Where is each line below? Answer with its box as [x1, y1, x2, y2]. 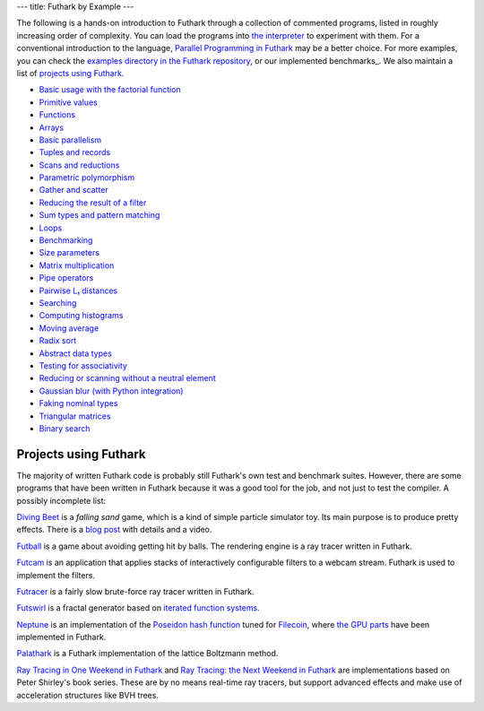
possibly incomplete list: [16, 495, 107, 506]
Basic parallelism [39, 134, 102, 145]
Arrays [39, 122, 65, 133]
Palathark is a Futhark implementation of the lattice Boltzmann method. [16, 648, 279, 659]
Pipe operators [39, 273, 94, 283]
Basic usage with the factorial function [39, 84, 181, 95]
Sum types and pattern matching [39, 210, 160, 221]
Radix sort [39, 335, 77, 346]
